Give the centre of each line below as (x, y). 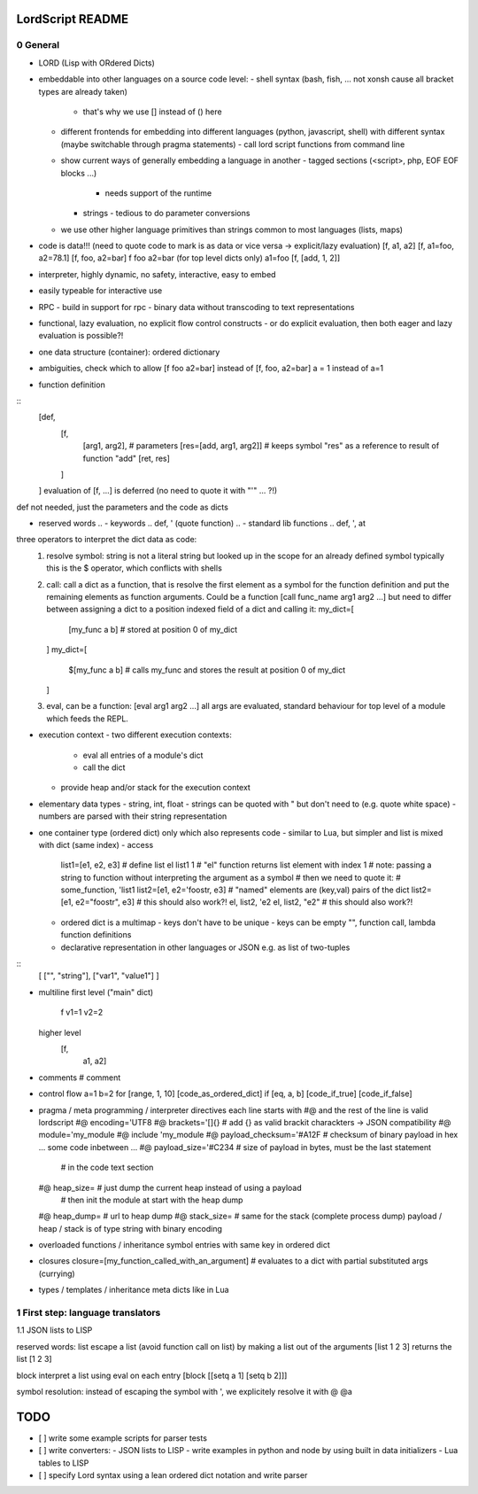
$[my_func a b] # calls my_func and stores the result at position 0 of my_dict (207, 670)
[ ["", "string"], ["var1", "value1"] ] (99, 976)
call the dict (104, 767)
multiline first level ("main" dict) (96, 992)
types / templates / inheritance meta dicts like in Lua (134, 1290)
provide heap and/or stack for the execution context (156, 788)
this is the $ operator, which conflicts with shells (135, 568)
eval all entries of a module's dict (143, 755)
